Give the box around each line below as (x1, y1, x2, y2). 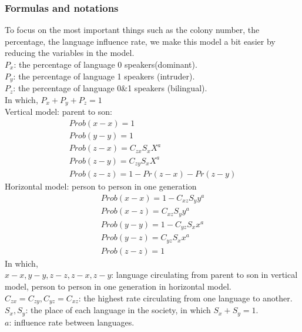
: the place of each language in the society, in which (25, 304, 211, 316)
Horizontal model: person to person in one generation (5, 180, 197, 192)
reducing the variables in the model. (5, 47, 135, 59)
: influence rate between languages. (9, 316, 135, 328)
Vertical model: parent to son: (5, 105, 112, 118)
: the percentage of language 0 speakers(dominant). (14, 58, 197, 70)
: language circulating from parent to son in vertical (111, 268, 298, 281)
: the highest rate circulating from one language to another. (78, 291, 293, 304)
